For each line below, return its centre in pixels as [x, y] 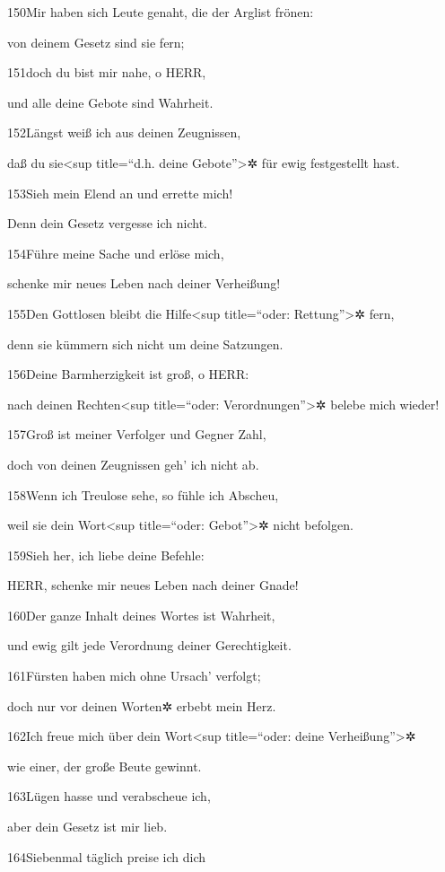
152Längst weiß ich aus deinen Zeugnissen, [124, 132]
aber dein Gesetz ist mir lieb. [87, 827]
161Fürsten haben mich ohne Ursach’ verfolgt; [134, 676]
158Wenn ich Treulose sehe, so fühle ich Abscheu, [143, 494]
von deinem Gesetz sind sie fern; [96, 42]
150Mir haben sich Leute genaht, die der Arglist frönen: [161, 12]
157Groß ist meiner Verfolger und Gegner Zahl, [137, 434]
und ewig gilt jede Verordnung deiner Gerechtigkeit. [149, 645]
